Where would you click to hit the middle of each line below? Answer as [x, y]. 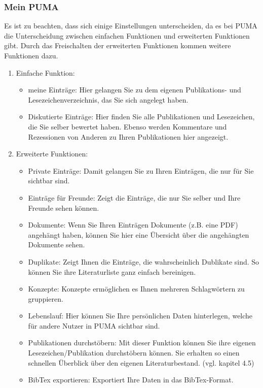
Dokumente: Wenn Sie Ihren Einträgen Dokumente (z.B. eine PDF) [133, 225]
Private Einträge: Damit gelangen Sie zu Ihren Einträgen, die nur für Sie [141, 170]
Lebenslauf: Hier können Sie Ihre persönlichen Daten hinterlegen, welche [140, 316]
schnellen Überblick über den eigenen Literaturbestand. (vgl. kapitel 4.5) [141, 362]
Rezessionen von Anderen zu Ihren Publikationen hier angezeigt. [128, 136]
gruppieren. [46, 298]
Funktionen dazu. [31, 55]
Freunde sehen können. [64, 207]
